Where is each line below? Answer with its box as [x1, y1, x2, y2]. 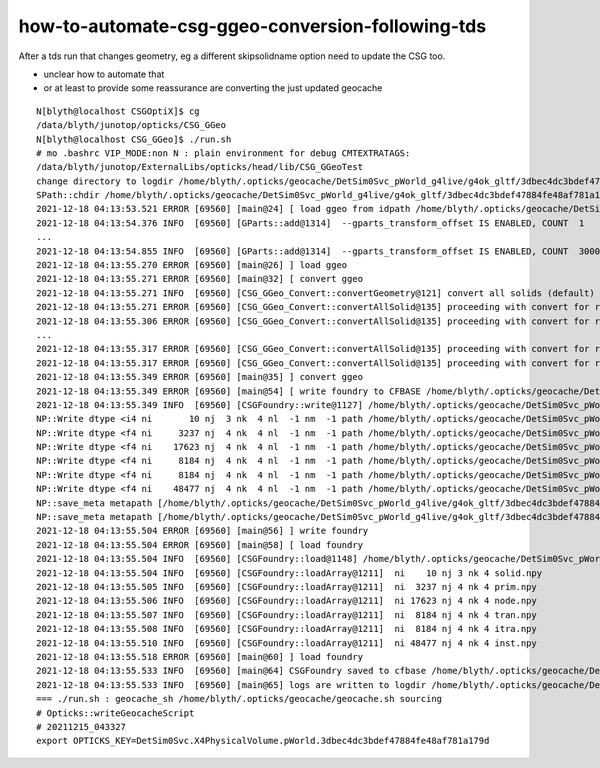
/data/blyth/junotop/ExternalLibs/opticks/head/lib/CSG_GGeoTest [36, 161, 364, 173]
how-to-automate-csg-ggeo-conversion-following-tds [18, 15, 487, 37]
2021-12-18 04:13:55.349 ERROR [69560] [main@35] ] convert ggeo [36, 371, 364, 383]
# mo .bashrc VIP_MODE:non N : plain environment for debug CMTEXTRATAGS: [36, 147, 411, 159]
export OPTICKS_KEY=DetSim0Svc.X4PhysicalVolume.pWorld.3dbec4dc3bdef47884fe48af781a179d [36, 735, 490, 747]
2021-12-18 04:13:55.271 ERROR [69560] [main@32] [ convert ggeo [36, 273, 364, 285]
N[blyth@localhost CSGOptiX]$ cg [36, 105, 200, 117]
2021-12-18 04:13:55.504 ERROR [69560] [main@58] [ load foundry [36, 539, 364, 550]
